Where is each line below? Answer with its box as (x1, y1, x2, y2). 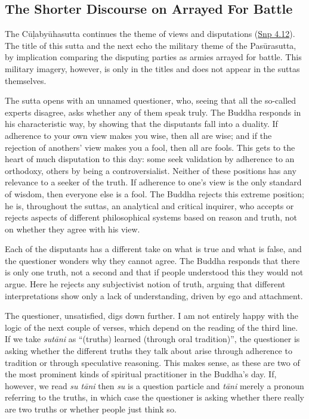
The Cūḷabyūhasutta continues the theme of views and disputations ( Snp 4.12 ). (5, 27, 295, 40)
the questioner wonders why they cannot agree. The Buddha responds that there (5, 254, 300, 266)
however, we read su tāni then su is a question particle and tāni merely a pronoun (5, 379, 304, 392)
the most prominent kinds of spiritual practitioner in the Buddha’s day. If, (5, 368, 277, 380)
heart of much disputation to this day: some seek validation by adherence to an (5, 153, 295, 165)
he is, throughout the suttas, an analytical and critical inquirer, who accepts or (5, 199, 294, 212)
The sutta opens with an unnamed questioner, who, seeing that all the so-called (5, 94, 296, 107)
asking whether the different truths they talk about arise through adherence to (5, 344, 292, 357)
